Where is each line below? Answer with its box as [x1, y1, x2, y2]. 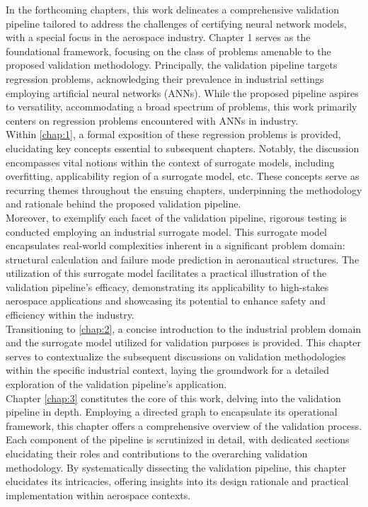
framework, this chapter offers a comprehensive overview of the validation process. [6, 418, 362, 433]
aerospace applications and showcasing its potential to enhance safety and [6, 293, 326, 308]
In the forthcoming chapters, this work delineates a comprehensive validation [6, 2, 340, 16]
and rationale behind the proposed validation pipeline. [6, 196, 241, 211]
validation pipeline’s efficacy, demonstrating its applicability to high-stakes [6, 279, 329, 294]
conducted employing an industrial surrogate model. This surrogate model [6, 224, 327, 239]
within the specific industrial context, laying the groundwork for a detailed [6, 363, 329, 377]
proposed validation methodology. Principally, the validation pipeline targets [6, 57, 338, 72]
